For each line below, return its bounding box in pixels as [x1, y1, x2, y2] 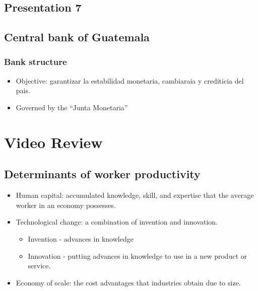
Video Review [4, 131, 103, 152]
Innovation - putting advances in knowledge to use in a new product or [28, 250, 247, 261]
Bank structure [4, 55, 67, 68]
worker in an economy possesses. [16, 199, 116, 210]
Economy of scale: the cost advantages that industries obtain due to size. [16, 277, 241, 287]
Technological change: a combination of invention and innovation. [16, 216, 218, 227]
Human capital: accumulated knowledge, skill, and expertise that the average [16, 190, 254, 200]
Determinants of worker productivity [4, 166, 201, 182]
